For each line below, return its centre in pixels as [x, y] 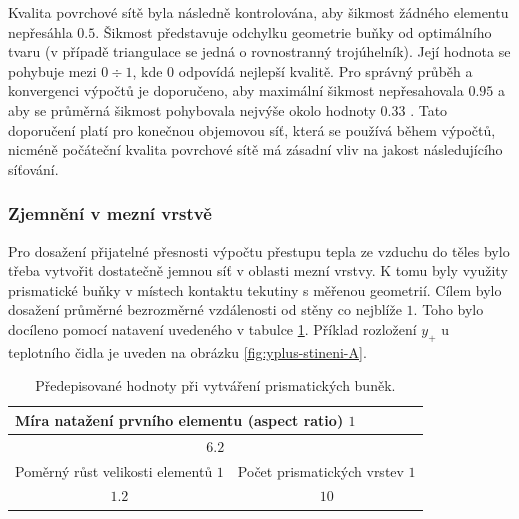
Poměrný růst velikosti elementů [114, 470]
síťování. [33, 168]
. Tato [429, 109]
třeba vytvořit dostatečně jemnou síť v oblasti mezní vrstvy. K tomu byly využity [258, 270]
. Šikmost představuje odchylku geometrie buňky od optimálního [293, 31]
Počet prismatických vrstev [320, 470]
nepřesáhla [40, 31]
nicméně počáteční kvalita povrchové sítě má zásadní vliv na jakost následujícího [255, 149]
